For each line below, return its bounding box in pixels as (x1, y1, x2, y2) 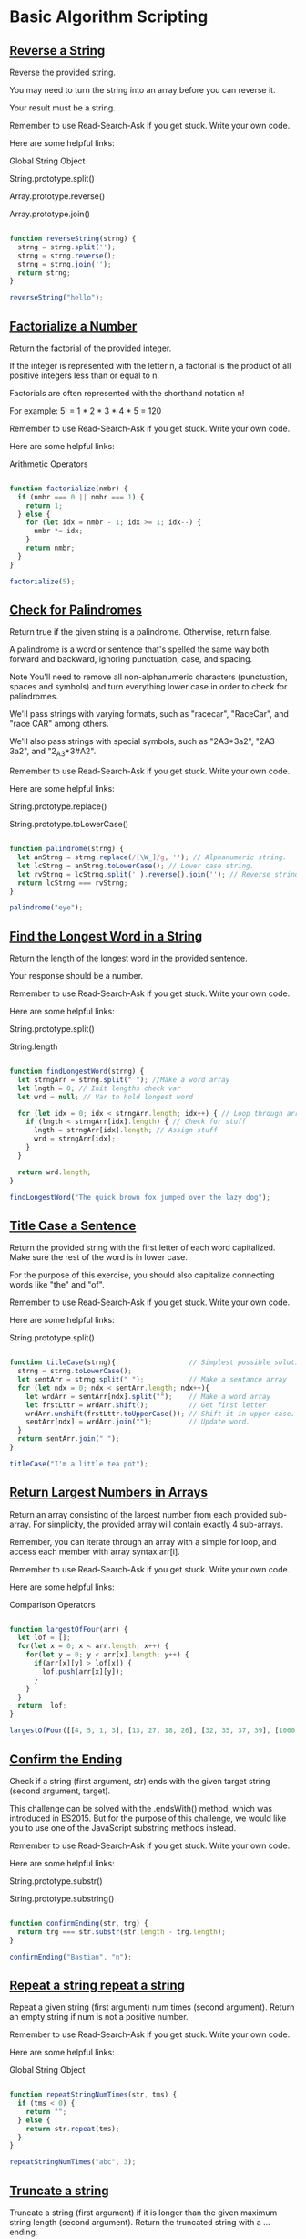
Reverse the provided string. (9, 67, 117, 78)
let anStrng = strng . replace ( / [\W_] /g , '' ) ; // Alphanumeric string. (17, 853, 287, 862)
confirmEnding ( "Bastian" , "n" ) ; (9, 1952, 132, 1961)
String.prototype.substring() (9, 1893, 115, 1904)
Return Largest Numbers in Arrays (9, 1485, 208, 1500)
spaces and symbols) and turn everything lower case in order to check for (9, 681, 288, 692)
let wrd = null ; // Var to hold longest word (17, 1092, 194, 1101)
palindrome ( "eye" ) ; (9, 903, 84, 912)
